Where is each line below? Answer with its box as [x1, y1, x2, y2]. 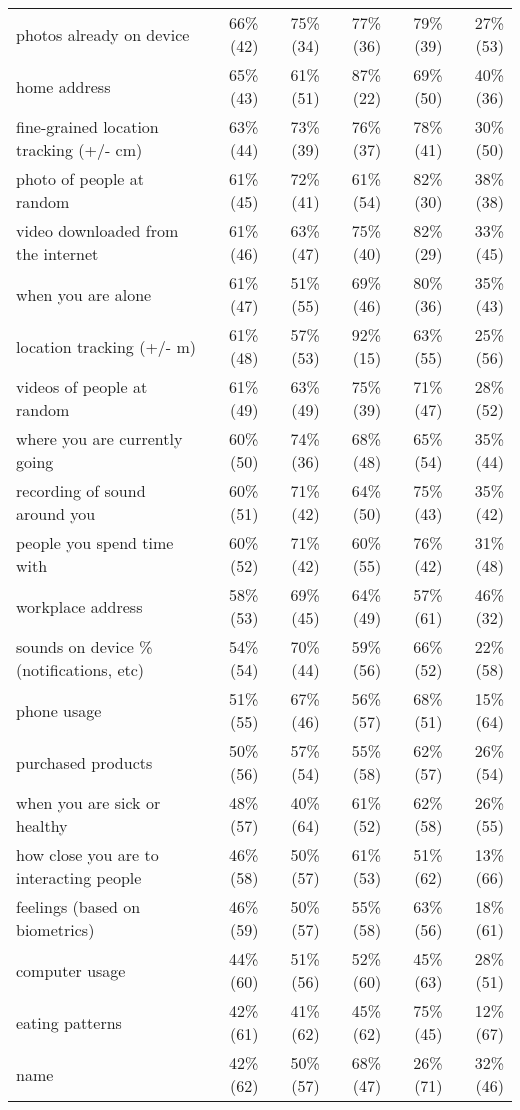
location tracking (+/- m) [16, 334, 197, 358]
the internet [16, 242, 99, 265]
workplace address [16, 594, 143, 618]
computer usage [16, 958, 126, 982]
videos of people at [16, 375, 148, 398]
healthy [16, 814, 68, 837]
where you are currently [16, 427, 183, 450]
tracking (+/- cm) [16, 138, 143, 161]
